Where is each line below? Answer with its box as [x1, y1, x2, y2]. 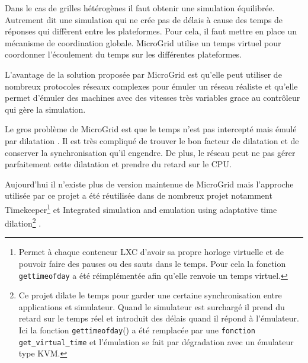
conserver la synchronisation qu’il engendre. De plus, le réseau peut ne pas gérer [5, 146, 296, 158]
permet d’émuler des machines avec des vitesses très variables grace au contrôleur [5, 91, 300, 104]
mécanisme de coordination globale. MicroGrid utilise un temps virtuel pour [5, 36, 281, 49]
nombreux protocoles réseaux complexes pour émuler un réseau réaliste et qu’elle [5, 79, 298, 92]
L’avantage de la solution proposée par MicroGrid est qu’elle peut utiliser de [5, 68, 282, 80]
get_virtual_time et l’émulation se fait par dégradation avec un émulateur [18, 335, 294, 348]
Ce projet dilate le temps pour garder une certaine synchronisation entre [18, 289, 282, 301]
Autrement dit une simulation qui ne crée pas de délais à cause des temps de [5, 13, 283, 26]
